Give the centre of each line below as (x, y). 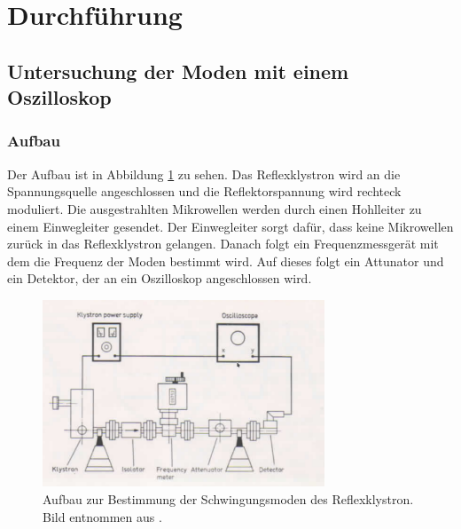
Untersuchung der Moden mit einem (178, 71)
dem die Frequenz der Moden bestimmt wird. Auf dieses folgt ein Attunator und (226, 261)
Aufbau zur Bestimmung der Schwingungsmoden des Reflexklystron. (228, 499)
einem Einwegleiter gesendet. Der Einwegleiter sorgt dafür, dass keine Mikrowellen (230, 226)
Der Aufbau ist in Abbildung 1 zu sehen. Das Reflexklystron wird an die (204, 174)
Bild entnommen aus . (102, 516)
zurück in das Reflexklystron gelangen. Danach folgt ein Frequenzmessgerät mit (223, 244)
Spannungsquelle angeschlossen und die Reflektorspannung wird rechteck (204, 191)
